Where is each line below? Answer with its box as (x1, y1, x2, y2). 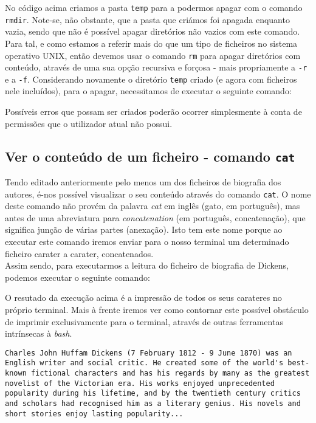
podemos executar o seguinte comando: (5, 270, 150, 283)
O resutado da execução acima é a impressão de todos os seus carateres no (5, 291, 282, 304)
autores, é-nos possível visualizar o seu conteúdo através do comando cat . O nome (5, 187, 311, 200)
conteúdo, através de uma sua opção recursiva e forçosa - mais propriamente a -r (5, 61, 307, 74)
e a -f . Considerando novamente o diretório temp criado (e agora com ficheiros (5, 72, 297, 85)
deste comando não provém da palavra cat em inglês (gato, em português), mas (5, 199, 300, 212)
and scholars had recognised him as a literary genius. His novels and (5, 399, 301, 408)
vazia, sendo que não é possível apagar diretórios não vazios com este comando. (5, 25, 300, 38)
